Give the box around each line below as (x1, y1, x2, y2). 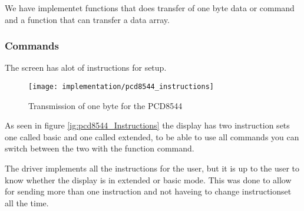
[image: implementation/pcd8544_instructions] (28, 83, 214, 91)
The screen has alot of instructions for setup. (5, 61, 167, 74)
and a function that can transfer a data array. (5, 13, 170, 25)
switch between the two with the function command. (5, 142, 194, 154)
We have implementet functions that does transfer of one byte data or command (5, 2, 295, 14)
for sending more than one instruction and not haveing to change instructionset (5, 185, 292, 197)
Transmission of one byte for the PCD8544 (28, 99, 183, 111)
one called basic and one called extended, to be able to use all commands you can (5, 130, 299, 143)
